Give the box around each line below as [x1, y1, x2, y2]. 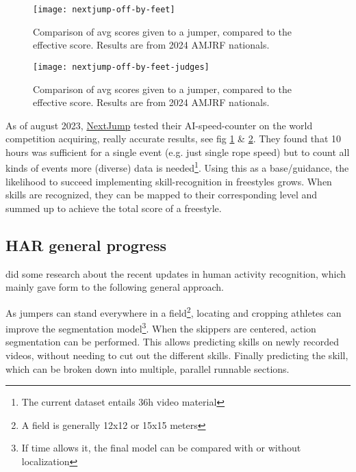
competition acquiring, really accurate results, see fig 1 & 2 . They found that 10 [5, 131, 342, 146]
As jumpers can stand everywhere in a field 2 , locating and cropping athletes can [5, 303, 342, 319]
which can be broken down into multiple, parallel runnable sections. [5, 361, 290, 376]
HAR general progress [5, 234, 166, 255]
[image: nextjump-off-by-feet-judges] [33, 62, 209, 72]
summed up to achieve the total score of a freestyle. [5, 200, 222, 215]
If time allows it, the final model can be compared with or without [21, 441, 301, 455]
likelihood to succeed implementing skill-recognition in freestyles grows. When [5, 174, 332, 188]
